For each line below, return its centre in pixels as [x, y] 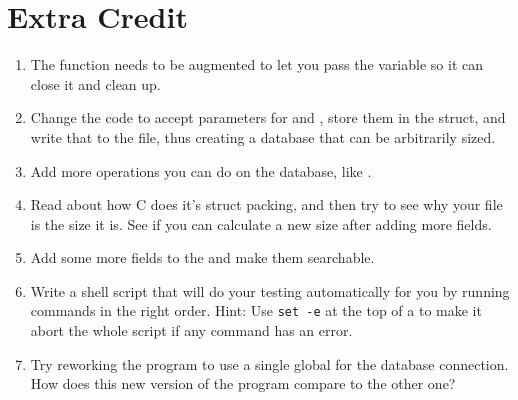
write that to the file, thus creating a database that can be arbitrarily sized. [263, 136]
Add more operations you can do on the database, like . [201, 170]
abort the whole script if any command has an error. [191, 330]
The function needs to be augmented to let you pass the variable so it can [256, 64]
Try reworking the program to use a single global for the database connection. [269, 363]
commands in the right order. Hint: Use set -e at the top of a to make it [256, 310]
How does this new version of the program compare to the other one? [243, 383]
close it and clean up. [95, 83]
